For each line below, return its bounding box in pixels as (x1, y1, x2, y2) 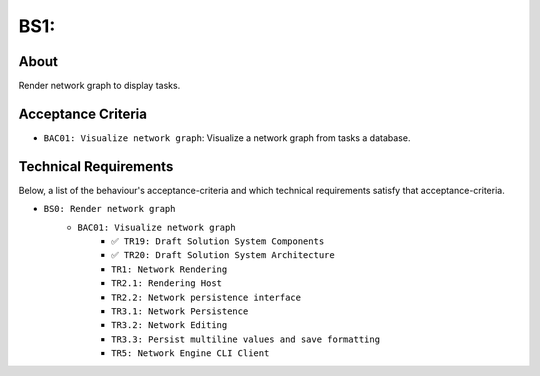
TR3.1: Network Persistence (111, 306, 249, 317)
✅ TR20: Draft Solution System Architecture (111, 250, 335, 261)
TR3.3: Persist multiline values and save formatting (111, 333, 380, 345)
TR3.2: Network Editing (111, 320, 228, 331)
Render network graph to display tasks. (18, 80, 181, 92)
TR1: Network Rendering (111, 263, 228, 275)
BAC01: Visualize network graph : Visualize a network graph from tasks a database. (43, 131, 411, 144)
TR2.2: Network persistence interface (111, 291, 302, 303)
